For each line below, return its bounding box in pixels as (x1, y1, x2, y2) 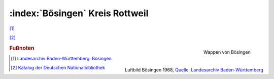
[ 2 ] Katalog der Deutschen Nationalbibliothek (11, 65, 105, 71)
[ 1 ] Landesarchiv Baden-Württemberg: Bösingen (11, 55, 112, 61)
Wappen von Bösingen (203, 49, 251, 55)
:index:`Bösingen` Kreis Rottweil (9, 8, 149, 19)
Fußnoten (9, 45, 35, 52)
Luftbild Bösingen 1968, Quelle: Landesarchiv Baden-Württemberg (124, 67, 263, 73)
